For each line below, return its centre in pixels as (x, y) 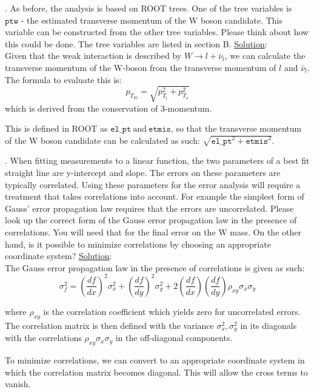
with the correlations (43, 338)
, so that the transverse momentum (236, 128)
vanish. (18, 384)
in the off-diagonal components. (174, 338)
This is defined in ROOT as (56, 128)
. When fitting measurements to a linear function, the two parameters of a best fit (157, 161)
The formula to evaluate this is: (63, 79)
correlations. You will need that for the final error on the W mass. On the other (153, 232)
